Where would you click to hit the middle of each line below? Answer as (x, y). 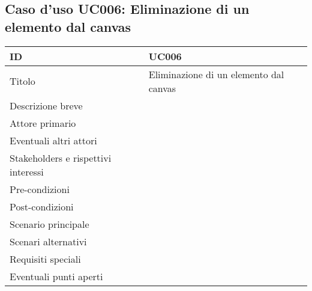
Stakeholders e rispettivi (61, 158)
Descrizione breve (46, 105)
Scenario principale (49, 224)
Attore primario (43, 123)
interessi (27, 171)
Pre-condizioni (40, 189)
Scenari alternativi (48, 241)
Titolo (22, 81)
